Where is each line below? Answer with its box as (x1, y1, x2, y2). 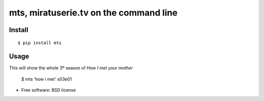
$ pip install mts (18, 40, 62, 46)
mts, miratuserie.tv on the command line (9, 7, 178, 18)
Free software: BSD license (21, 87, 76, 93)
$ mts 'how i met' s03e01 (21, 76, 72, 82)
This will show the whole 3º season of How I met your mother (9, 65, 133, 71)
